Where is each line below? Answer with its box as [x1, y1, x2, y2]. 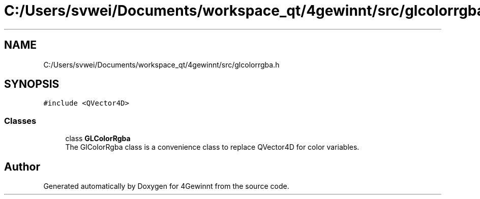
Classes [4, 115, 37, 126]
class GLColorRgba [65, 134, 131, 143]
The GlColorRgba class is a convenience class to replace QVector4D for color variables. [65, 143, 359, 152]
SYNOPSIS [4, 78, 59, 91]
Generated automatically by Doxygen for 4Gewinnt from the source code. [43, 182, 289, 191]
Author [4, 160, 40, 173]
